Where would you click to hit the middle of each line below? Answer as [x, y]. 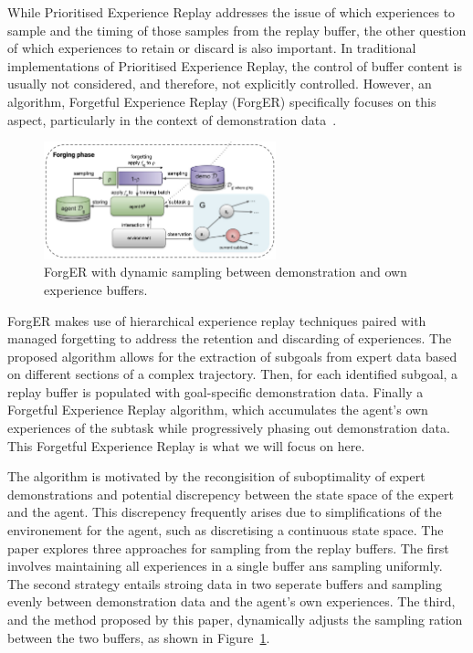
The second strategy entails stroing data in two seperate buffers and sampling [225, 583]
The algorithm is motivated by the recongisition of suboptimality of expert [216, 476]
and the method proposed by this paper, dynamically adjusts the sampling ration [235, 619]
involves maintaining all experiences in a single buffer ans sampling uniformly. [225, 566]
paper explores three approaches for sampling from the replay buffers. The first [228, 548]
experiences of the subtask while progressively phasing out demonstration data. [229, 428]
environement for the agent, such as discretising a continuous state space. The [226, 530]
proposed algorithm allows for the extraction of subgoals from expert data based [232, 356]
